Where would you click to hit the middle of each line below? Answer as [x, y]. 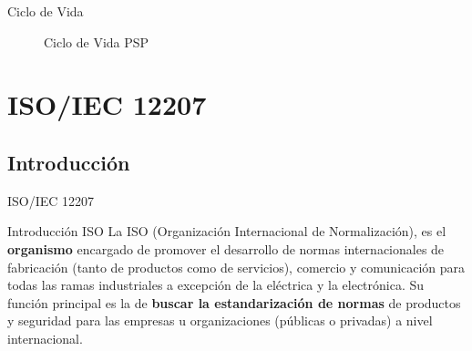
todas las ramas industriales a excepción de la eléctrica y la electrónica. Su [216, 285]
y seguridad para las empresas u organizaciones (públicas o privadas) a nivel [220, 320]
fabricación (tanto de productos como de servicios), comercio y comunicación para [236, 267]
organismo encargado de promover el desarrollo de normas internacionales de [226, 248]
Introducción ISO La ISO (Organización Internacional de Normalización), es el [227, 231]
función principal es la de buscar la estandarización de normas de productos [234, 302]
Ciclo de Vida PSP [97, 41]
